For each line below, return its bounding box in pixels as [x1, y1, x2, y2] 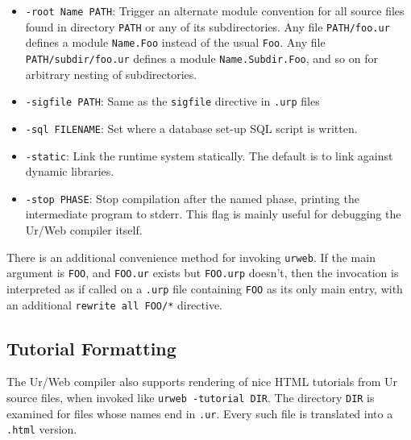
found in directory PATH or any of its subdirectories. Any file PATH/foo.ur [25, 18, 390, 35]
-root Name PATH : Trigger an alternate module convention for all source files [25, 2, 405, 19]
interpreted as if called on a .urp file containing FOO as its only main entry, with [6, 280, 403, 297]
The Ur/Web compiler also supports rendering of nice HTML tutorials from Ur [6, 373, 397, 390]
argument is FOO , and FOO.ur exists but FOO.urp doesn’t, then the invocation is [6, 264, 399, 281]
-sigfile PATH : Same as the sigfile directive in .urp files [25, 93, 320, 110]
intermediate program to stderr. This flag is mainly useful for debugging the [25, 205, 401, 222]
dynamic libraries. [25, 163, 114, 180]
